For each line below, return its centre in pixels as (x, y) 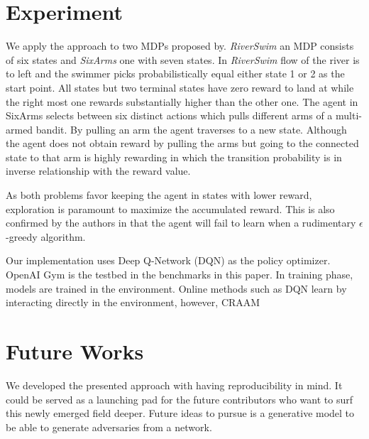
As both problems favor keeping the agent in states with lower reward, (159, 195)
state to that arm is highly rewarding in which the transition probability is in (174, 157)
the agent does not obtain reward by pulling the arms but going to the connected (182, 143)
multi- (349, 115)
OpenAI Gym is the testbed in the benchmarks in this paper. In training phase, (180, 275)
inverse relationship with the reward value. (98, 171)
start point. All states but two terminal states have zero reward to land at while (180, 87)
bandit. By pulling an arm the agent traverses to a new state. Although (191, 129)
